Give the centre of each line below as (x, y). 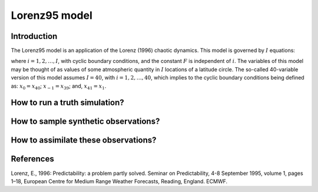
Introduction (34, 36)
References (32, 159)
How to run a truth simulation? (68, 103)
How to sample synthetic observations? (85, 122)
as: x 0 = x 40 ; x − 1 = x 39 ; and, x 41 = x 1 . (59, 87)
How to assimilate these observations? (84, 140)
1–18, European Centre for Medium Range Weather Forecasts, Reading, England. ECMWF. (119, 181)
